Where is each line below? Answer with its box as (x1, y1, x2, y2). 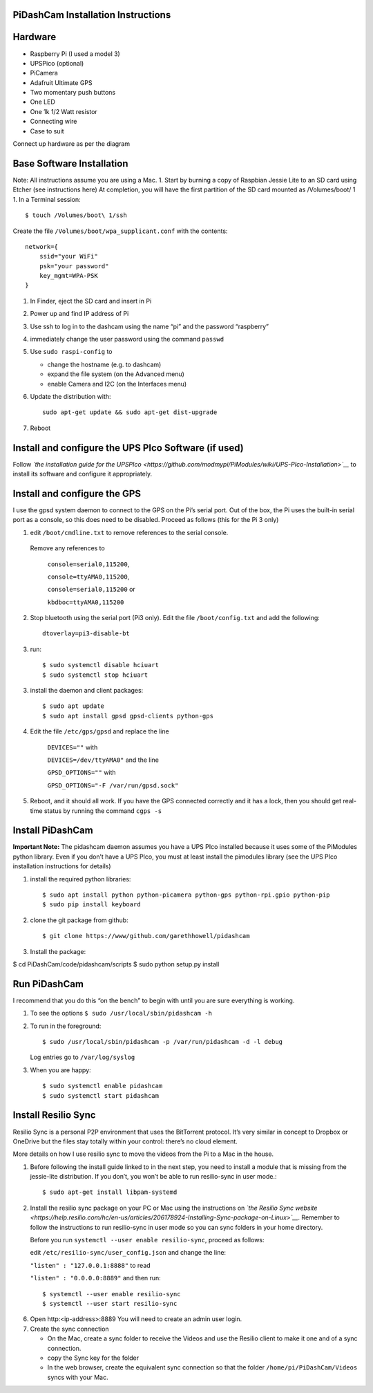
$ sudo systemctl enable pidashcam (42, 1082, 163, 1090)
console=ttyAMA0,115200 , (47, 572, 130, 581)
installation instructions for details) (12, 862, 111, 870)
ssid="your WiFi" (39, 252, 98, 261)
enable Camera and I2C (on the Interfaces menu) (47, 380, 187, 388)
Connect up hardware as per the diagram (12, 140, 131, 148)
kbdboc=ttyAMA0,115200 (47, 598, 124, 606)
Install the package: (30, 947, 86, 955)
